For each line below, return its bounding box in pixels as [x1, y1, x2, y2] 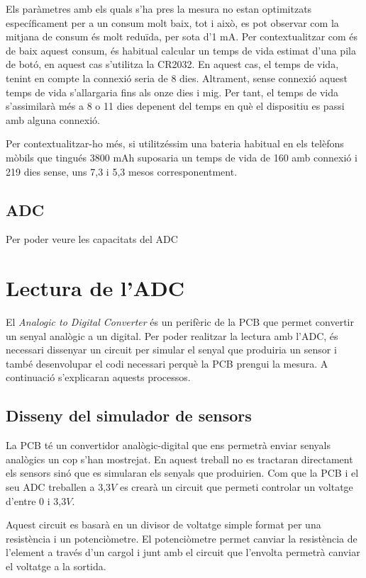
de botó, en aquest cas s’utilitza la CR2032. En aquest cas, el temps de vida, [6, 57, 339, 72]
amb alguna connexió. [6, 112, 101, 127]
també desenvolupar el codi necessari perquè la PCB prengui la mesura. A [6, 356, 328, 370]
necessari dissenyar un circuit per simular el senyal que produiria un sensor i [6, 342, 337, 357]
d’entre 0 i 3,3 [6, 493, 67, 508]
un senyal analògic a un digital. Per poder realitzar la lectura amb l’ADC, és [6, 328, 338, 343]
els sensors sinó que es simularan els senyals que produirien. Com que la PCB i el [6, 465, 359, 480]
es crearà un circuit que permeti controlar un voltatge [119, 480, 353, 494]
